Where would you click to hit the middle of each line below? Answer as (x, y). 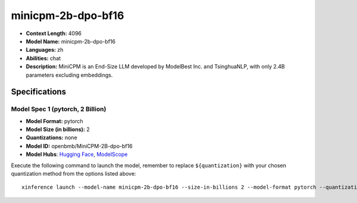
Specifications (39, 92)
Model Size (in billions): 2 (58, 129)
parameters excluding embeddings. (69, 75)
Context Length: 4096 (54, 33)
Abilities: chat (43, 58)
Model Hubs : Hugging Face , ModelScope (77, 154)
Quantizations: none (51, 138)
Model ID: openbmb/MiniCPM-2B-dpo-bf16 (79, 146)
